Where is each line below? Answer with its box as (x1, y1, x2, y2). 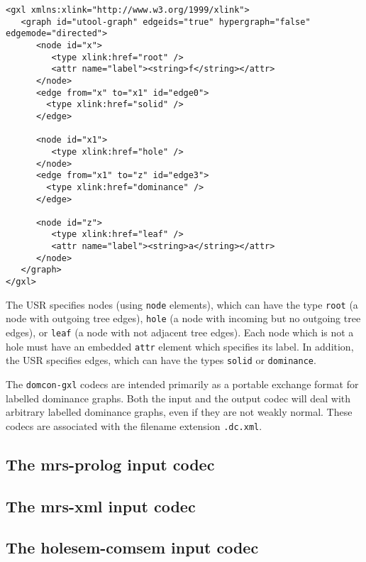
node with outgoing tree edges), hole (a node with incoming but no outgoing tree (6, 311, 361, 326)
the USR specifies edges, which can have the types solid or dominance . (6, 353, 316, 368)
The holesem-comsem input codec (6, 536, 259, 558)
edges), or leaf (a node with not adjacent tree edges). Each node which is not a (6, 325, 354, 340)
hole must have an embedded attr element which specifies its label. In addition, (6, 338, 354, 353)
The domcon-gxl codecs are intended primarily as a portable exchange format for (6, 377, 359, 392)
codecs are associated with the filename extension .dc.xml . (6, 418, 262, 433)
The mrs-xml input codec (6, 495, 196, 517)
